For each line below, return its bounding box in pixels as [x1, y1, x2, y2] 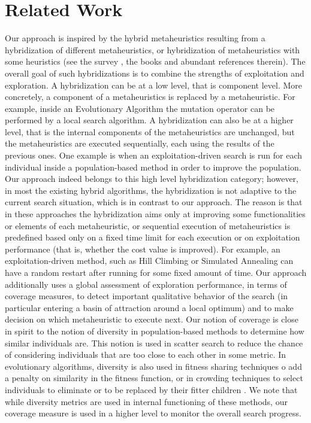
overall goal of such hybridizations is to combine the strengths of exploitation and [5, 66, 304, 79]
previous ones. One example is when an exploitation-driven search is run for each [5, 149, 303, 162]
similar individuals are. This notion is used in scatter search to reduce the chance [5, 336, 303, 349]
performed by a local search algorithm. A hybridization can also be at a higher [5, 114, 294, 126]
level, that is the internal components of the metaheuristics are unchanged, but [5, 125, 295, 138]
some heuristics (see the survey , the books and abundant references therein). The [5, 55, 306, 68]
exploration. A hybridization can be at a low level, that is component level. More [5, 78, 303, 91]
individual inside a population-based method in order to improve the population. [5, 160, 301, 173]
